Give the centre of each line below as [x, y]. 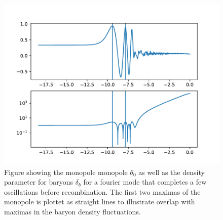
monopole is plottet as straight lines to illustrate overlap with [100, 202]
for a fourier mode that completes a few [145, 182]
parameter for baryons [39, 182]
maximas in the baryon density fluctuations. [72, 211]
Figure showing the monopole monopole [66, 172]
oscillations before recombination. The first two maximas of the [102, 191]
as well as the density [172, 172]
